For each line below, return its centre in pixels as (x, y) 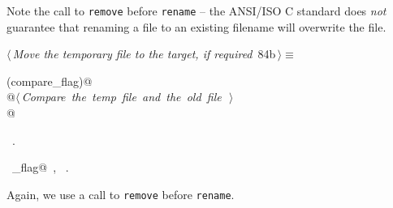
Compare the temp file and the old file (121, 97)
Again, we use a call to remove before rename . (121, 194)
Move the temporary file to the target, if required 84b (144, 54)
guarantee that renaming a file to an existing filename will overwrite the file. (196, 26)
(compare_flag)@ (50, 81)
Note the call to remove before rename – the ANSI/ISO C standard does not (196, 11)
